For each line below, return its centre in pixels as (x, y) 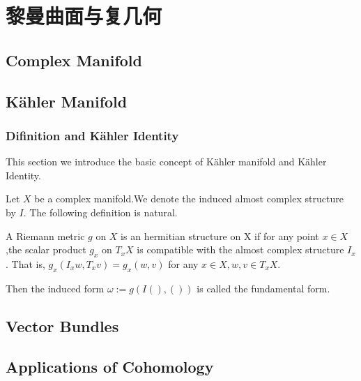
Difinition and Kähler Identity (92, 135)
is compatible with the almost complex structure (240, 249)
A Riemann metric (45, 236)
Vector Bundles (62, 326)
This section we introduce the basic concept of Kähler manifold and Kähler (166, 162)
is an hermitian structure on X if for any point (220, 236)
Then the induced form (55, 288)
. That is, (25, 263)
